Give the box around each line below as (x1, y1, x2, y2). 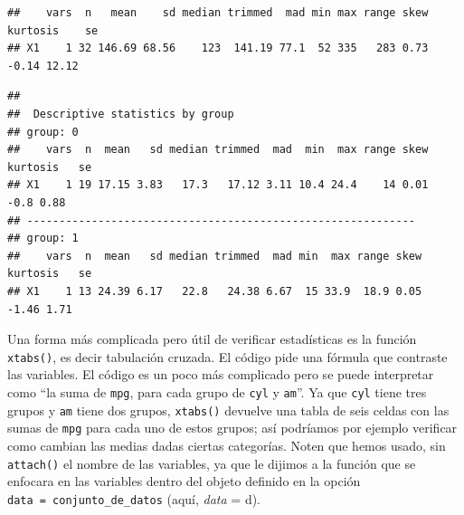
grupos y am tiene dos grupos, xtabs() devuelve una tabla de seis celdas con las (7, 400, 450, 419)
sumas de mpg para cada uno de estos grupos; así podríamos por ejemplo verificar (7, 418, 458, 437)
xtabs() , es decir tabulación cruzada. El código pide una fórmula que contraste (7, 347, 448, 366)
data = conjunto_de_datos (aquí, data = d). (7, 489, 261, 508)
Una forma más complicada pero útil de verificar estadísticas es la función (7, 329, 417, 348)
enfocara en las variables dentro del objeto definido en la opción (7, 472, 361, 491)
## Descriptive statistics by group (7, 107, 234, 120)
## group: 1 (7, 232, 79, 245)
